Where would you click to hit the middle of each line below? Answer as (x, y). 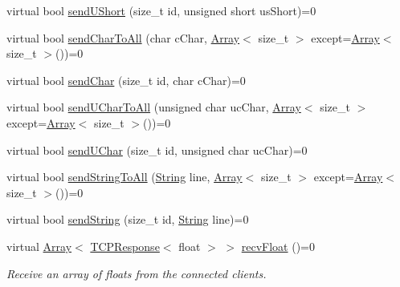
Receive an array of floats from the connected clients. (137, 273)
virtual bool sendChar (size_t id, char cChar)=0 (126, 80)
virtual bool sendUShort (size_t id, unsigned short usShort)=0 (161, 10)
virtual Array (39, 246)
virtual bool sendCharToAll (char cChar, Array (123, 37)
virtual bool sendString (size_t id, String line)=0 (128, 219)
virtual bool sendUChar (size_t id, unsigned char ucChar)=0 (157, 150)
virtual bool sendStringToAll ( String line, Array (124, 177)
